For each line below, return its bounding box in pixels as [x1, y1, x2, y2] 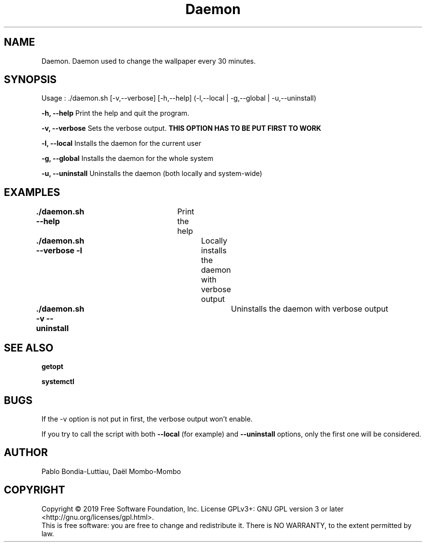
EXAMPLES [4, 186, 60, 198]
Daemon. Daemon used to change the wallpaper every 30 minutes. [41, 56, 256, 65]
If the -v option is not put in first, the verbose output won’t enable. [41, 414, 253, 423]
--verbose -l [36, 246, 82, 256]
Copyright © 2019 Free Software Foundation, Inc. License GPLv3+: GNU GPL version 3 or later [41, 504, 344, 513]
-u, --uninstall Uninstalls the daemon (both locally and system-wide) [41, 169, 263, 178]
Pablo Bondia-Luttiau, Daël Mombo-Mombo [41, 467, 181, 476]
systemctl [41, 377, 74, 386]
